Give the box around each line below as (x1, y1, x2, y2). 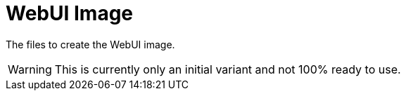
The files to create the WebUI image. (6, 38, 175, 50)
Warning (8, 62, 52, 76)
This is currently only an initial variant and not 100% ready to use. (54, 62, 401, 76)
